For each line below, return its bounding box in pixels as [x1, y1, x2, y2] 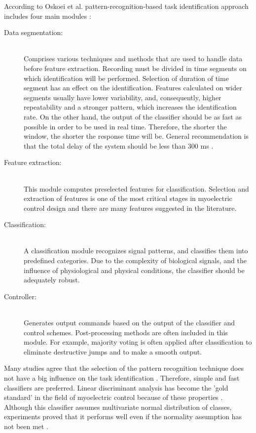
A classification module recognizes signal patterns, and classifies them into [24, 245, 248, 256]
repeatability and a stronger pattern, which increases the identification [24, 102, 237, 112]
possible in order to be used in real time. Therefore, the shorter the [24, 121, 227, 131]
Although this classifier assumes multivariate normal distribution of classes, [4, 401, 232, 412]
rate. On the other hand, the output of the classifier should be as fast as [24, 111, 242, 121]
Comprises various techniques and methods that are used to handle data [24, 53, 243, 64]
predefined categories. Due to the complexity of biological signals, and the [24, 255, 247, 266]
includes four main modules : [4, 10, 91, 21]
